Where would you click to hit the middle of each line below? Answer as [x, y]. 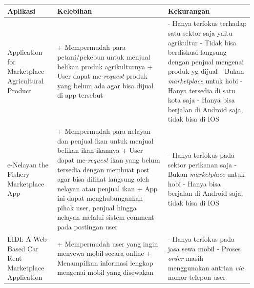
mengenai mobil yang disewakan [106, 272]
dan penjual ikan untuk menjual [106, 140]
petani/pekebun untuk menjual [104, 56]
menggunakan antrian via [206, 267]
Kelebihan [75, 10]
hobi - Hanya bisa [194, 183]
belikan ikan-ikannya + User [100, 150]
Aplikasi [21, 10]
